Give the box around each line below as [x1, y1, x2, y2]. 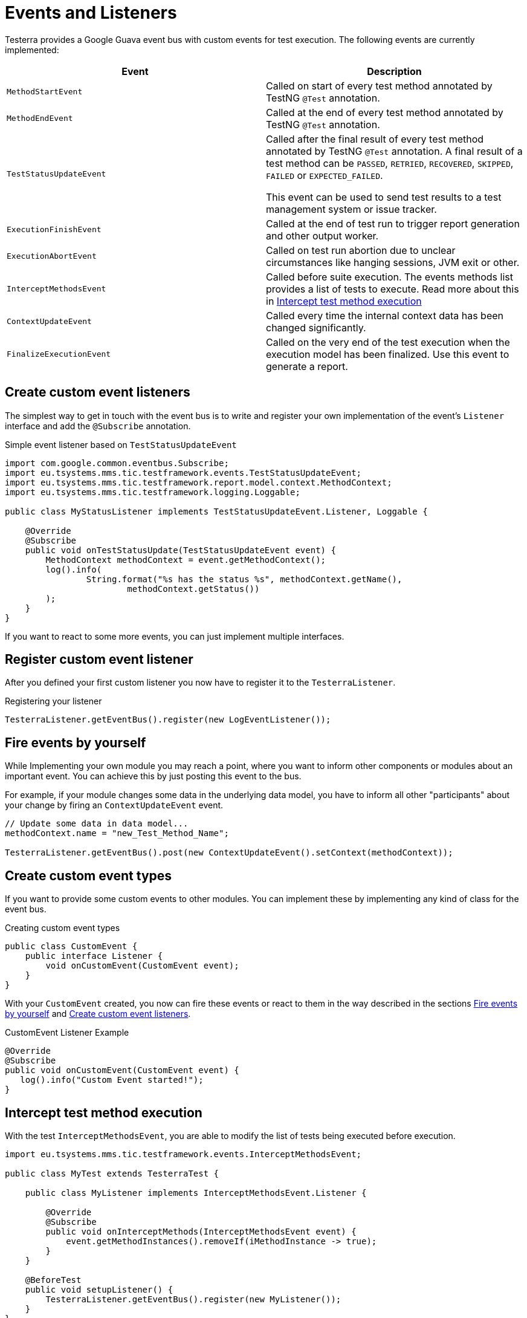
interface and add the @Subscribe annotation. [5, 420, 191, 431]
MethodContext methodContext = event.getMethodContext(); [45, 554, 326, 565]
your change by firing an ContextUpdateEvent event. [5, 800, 224, 811]
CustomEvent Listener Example [5, 1027, 129, 1038]
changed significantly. [266, 321, 366, 334]
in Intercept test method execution [266, 294, 422, 307]
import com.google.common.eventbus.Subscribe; [5, 458, 229, 468]
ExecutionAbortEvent [7, 252, 97, 261]
